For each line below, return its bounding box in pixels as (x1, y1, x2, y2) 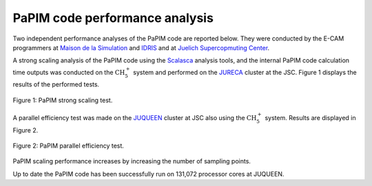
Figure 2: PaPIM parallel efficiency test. (12, 141, 124, 150)
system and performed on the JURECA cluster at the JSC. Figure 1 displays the (133, 68, 358, 76)
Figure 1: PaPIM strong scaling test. (12, 96, 113, 104)
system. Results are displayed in (265, 113, 356, 121)
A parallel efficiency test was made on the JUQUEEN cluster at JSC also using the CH (12, 113, 257, 121)
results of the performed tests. (12, 80, 100, 89)
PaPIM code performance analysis (12, 10, 214, 25)
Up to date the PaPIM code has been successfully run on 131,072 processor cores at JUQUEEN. (12, 170, 285, 178)
